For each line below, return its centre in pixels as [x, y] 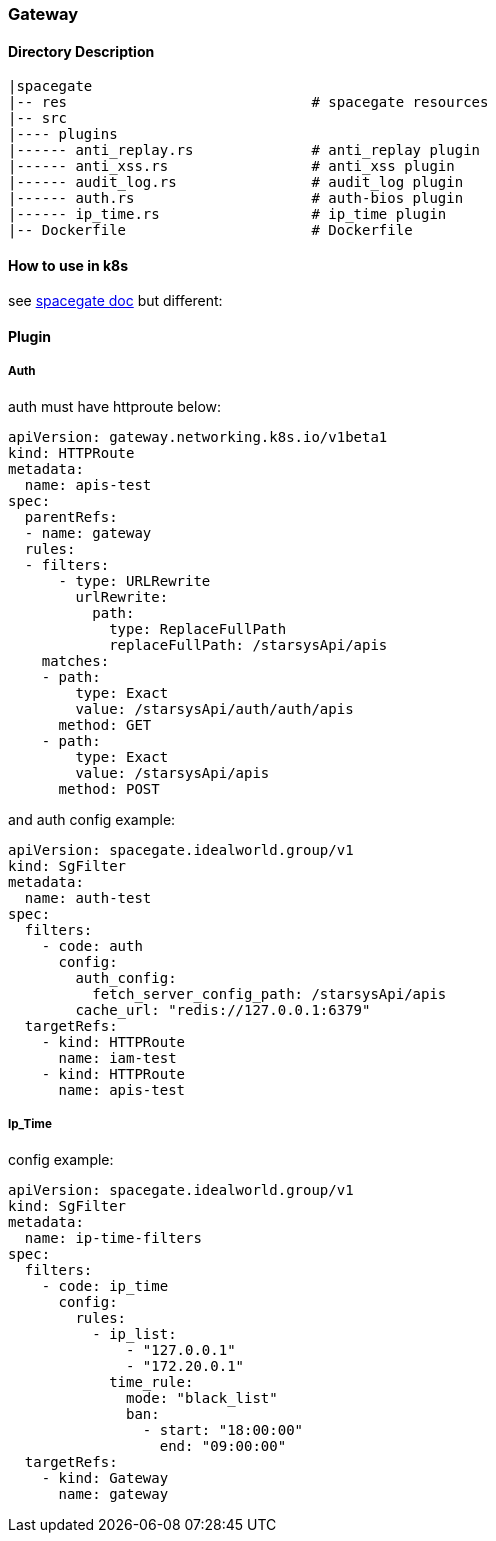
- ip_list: [134, 1333]
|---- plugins [63, 134]
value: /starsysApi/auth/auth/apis [214, 708]
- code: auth [92, 945]
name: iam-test [117, 1057]
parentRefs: [71, 516]
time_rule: [151, 1381]
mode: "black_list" [202, 1397]
